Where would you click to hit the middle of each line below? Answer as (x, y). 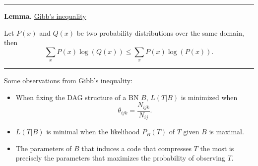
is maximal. (226, 132)
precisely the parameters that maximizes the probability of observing (120, 158)
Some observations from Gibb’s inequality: (68, 81)
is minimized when (209, 97)
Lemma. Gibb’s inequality (45, 16)
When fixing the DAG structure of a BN (77, 97)
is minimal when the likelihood (93, 132)
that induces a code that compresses (136, 148)
